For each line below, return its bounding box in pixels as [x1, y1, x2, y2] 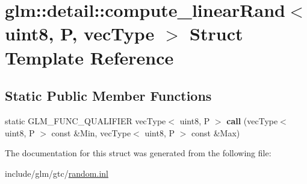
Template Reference [5, 45, 174, 69]
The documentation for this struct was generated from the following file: [5, 147, 271, 159]
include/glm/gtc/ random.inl [5, 167, 108, 179]
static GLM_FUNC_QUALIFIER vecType [5, 114, 166, 127]
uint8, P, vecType [5, 21, 155, 46]
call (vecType [226, 114, 278, 127]
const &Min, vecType [51, 126, 131, 139]
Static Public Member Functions [5, 86, 212, 105]
